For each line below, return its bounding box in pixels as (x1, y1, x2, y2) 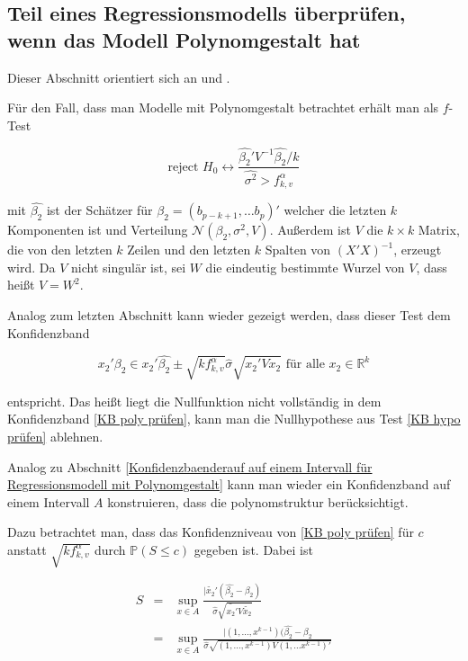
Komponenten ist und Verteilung (7, 220, 188, 239)
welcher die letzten (283, 201, 387, 219)
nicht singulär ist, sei (71, 257, 186, 276)
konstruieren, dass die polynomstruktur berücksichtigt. (107, 492, 409, 511)
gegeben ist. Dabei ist (193, 540, 313, 558)
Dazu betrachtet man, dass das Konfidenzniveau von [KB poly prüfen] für (7, 523, 414, 541)
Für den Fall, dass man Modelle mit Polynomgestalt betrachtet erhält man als (7, 98, 439, 117)
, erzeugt (393, 240, 442, 259)
